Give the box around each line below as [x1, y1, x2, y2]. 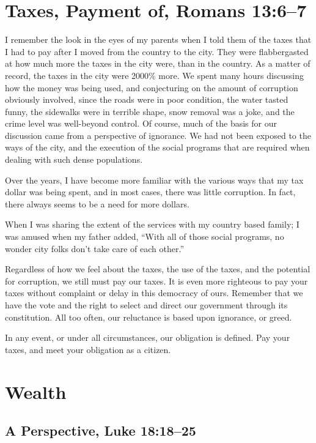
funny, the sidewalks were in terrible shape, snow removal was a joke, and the [5, 105, 295, 117]
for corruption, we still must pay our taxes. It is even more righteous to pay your [5, 274, 308, 287]
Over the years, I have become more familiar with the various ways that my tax [5, 173, 304, 186]
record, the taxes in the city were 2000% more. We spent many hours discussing [5, 69, 304, 81]
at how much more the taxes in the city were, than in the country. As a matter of [5, 57, 310, 70]
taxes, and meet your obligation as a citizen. [5, 343, 171, 356]
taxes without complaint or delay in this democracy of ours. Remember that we [5, 286, 303, 299]
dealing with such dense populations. [5, 153, 143, 166]
